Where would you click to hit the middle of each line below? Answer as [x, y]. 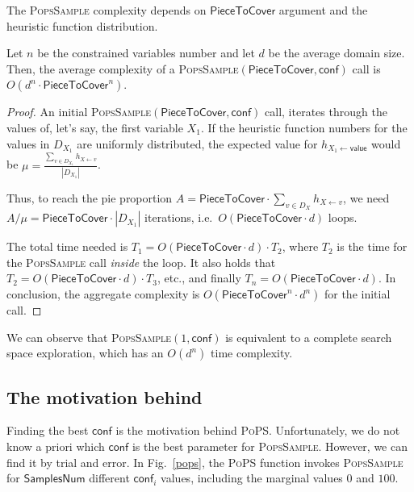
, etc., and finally [199, 278]
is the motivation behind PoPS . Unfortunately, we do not [258, 430]
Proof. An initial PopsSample [79, 112]
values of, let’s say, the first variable [95, 127]
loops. [343, 217]
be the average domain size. [337, 53]
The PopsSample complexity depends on [107, 10]
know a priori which [56, 446]
